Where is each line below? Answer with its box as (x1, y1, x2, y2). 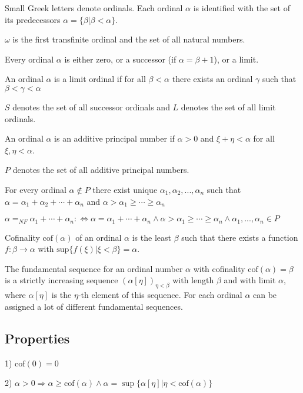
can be (253, 289, 277, 301)
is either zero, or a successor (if (64, 53, 177, 65)
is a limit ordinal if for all (54, 73, 146, 85)
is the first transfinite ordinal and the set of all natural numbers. (12, 33, 245, 45)
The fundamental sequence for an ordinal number (5, 262, 183, 274)
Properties (5, 329, 70, 347)
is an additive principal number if (54, 132, 175, 145)
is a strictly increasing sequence (5, 274, 118, 286)
